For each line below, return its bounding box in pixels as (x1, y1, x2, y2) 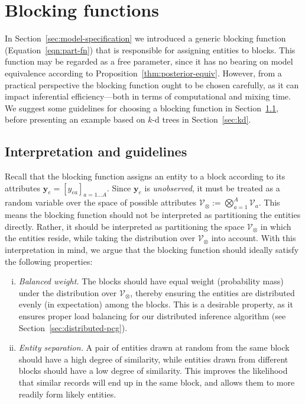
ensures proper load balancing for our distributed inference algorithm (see (18, 310, 286, 322)
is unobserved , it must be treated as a (144, 181, 280, 194)
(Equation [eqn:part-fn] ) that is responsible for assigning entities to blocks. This (5, 43, 296, 56)
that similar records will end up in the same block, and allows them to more (18, 376, 295, 388)
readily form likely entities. (18, 387, 116, 400)
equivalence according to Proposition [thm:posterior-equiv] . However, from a (5, 66, 282, 79)
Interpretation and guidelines (5, 142, 187, 161)
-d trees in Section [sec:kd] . (152, 113, 251, 126)
